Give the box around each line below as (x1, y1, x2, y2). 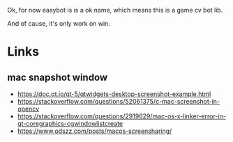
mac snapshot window (7, 71, 108, 83)
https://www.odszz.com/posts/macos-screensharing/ (17, 127, 172, 135)
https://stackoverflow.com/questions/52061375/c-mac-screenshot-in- (17, 97, 220, 105)
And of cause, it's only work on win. (7, 19, 110, 27)
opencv (17, 104, 40, 113)
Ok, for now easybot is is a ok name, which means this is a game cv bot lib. (7, 6, 223, 14)
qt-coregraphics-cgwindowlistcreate (17, 120, 123, 127)
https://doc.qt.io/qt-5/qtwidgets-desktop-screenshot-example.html (17, 90, 211, 98)
